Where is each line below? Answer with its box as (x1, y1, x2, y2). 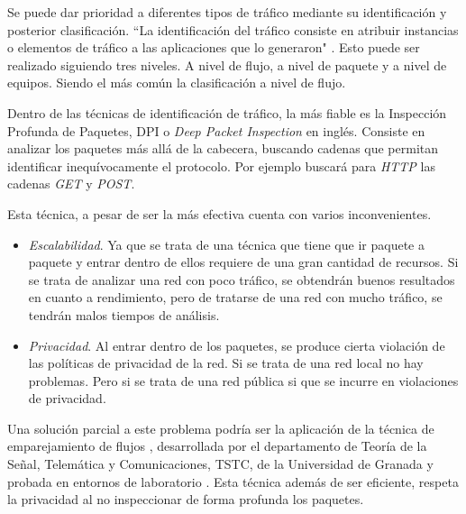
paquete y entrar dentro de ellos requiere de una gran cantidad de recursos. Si (28, 252, 459, 271)
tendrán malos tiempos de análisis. (28, 305, 220, 324)
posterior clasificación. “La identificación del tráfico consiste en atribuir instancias (7, 20, 459, 39)
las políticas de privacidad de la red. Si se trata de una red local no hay (28, 353, 424, 372)
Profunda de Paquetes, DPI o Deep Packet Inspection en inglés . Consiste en (7, 121, 425, 140)
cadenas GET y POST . (7, 174, 135, 193)
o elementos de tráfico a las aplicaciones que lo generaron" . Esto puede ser (7, 38, 420, 57)
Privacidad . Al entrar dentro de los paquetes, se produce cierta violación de (28, 335, 445, 354)
